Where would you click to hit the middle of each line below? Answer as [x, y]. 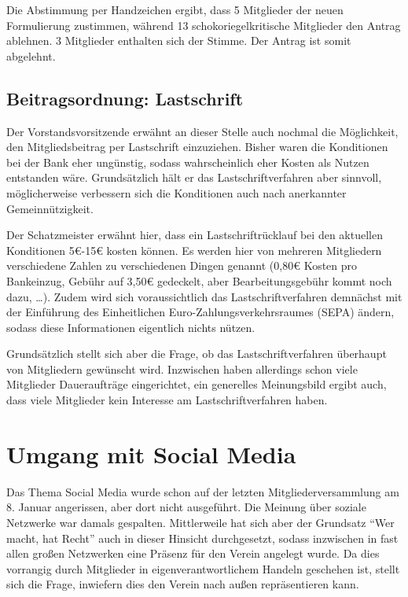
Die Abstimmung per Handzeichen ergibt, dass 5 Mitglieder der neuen [175, 9]
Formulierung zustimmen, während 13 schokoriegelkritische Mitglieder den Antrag [204, 25]
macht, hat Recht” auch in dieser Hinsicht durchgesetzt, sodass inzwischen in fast [202, 538]
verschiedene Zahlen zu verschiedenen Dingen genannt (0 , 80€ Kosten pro [182, 265]
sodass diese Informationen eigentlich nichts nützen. [131, 327]
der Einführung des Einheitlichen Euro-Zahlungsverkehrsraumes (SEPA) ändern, [200, 312]
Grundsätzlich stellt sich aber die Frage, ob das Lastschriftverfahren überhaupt [197, 354]
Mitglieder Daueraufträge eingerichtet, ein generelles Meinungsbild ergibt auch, [197, 384]
